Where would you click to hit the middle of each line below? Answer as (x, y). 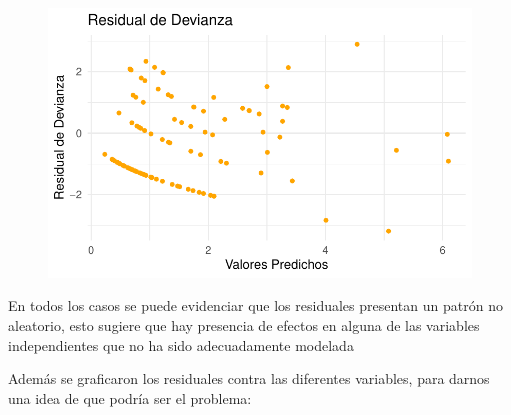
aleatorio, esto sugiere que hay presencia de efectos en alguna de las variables (244, 325)
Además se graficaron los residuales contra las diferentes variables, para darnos (249, 378)
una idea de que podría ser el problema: (130, 397)
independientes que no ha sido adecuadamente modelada (181, 344)
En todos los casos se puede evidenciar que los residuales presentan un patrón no (255, 305)
